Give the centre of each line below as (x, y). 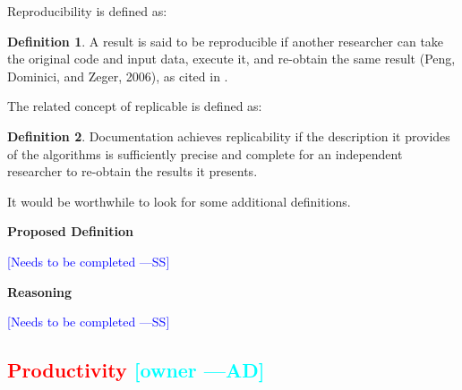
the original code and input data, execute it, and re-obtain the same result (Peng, (231, 59)
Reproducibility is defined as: (87, 11)
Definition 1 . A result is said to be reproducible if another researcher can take (226, 41)
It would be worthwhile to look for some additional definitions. (179, 201)
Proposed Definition (70, 231)
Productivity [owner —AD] (136, 370)
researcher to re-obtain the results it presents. (133, 171)
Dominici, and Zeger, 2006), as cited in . (118, 76)
